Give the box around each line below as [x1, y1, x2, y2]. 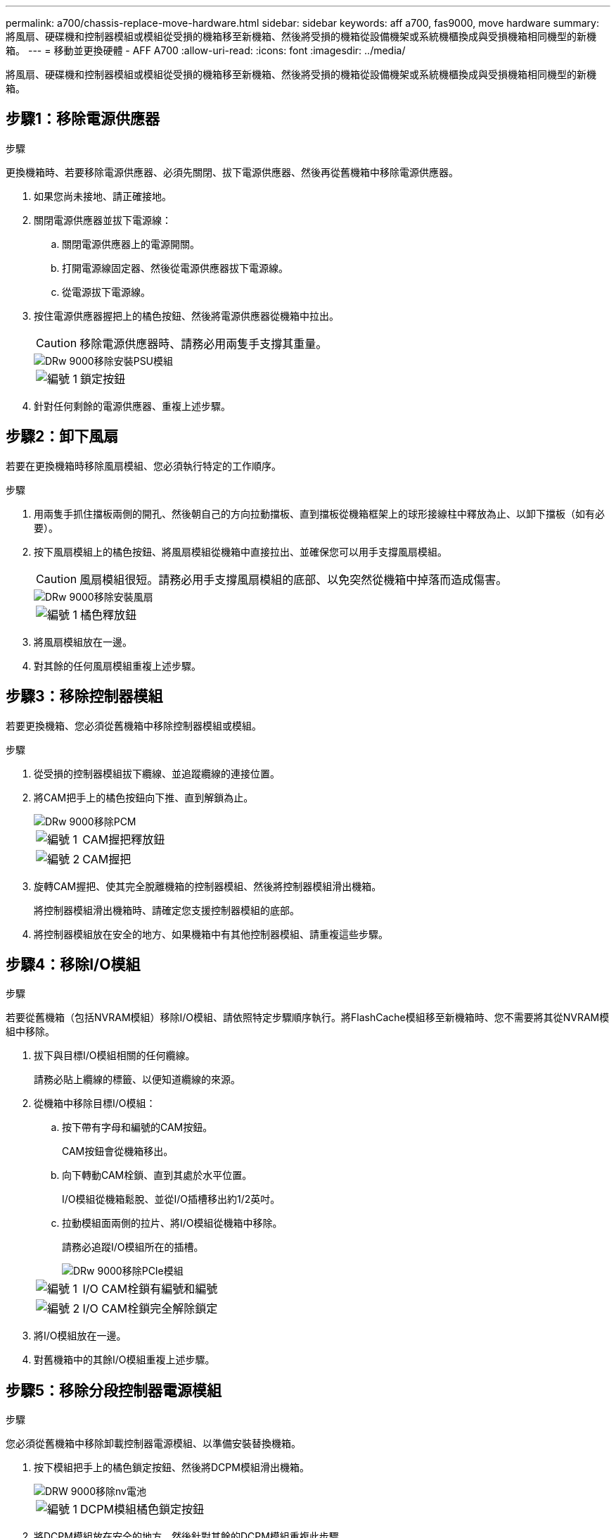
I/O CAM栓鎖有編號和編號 [82, 1282, 218, 1296]
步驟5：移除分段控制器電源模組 [6, 1381, 222, 1399]
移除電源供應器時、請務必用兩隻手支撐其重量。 [79, 336, 328, 351]
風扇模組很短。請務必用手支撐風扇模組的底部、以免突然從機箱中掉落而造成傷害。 [79, 572, 508, 587]
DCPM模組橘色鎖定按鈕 [80, 1502, 204, 1517]
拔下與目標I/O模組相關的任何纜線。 [34, 1049, 195, 1062]
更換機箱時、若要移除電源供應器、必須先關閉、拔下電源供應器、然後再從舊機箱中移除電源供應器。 [6, 165, 458, 178]
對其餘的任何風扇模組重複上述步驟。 [34, 659, 201, 672]
